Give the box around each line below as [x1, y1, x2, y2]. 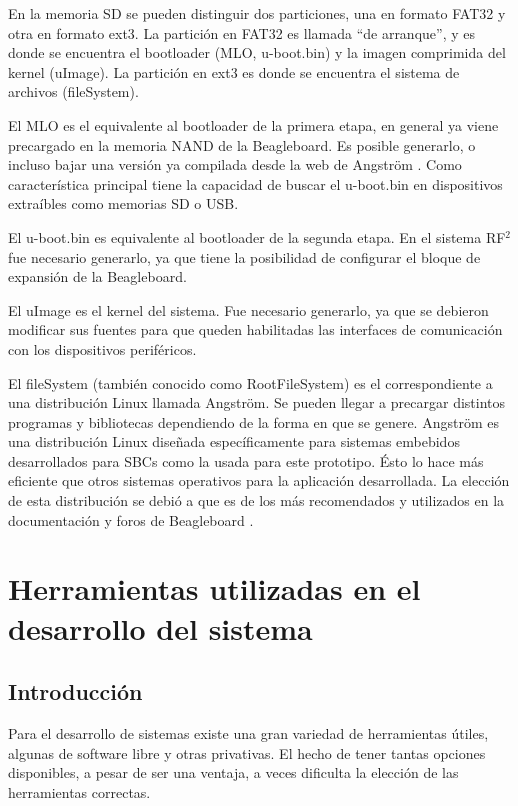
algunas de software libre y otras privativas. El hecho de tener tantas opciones [8, 742, 486, 763]
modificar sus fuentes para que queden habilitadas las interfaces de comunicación [8, 319, 503, 340]
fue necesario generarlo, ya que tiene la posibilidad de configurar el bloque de [8, 246, 481, 267]
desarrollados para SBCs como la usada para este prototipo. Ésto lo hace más [8, 450, 484, 471]
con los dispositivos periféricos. [8, 338, 197, 359]
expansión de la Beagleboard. [8, 266, 187, 287]
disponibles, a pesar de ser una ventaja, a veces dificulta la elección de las [8, 762, 459, 783]
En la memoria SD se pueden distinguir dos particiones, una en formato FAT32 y [8, 3, 506, 23]
